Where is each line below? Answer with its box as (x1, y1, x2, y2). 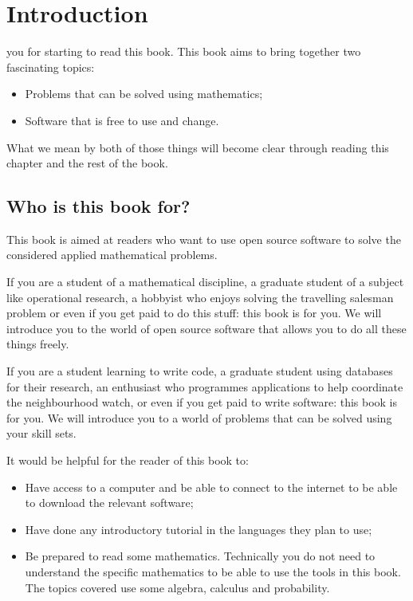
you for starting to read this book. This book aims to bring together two (6, 43, 361, 60)
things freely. (6, 336, 69, 352)
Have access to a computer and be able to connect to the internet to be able (25, 478, 398, 495)
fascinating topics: (6, 58, 95, 75)
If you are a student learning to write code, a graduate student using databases (6, 363, 393, 379)
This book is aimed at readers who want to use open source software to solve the (6, 230, 401, 247)
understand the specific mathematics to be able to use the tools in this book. (25, 563, 401, 579)
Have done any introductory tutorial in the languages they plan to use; (25, 520, 372, 537)
